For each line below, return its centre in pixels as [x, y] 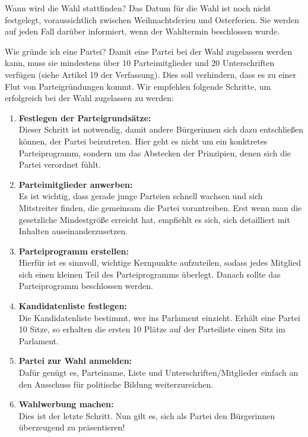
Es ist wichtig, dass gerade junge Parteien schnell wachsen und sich [141, 196]
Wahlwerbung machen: [66, 404]
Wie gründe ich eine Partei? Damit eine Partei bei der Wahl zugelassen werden [148, 51]
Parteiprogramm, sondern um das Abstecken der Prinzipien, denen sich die [155, 153]
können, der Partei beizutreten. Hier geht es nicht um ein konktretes [143, 141]
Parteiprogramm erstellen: [74, 251]
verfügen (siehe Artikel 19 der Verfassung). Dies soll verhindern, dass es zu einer [151, 74]
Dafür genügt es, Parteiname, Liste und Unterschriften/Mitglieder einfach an [158, 372]
